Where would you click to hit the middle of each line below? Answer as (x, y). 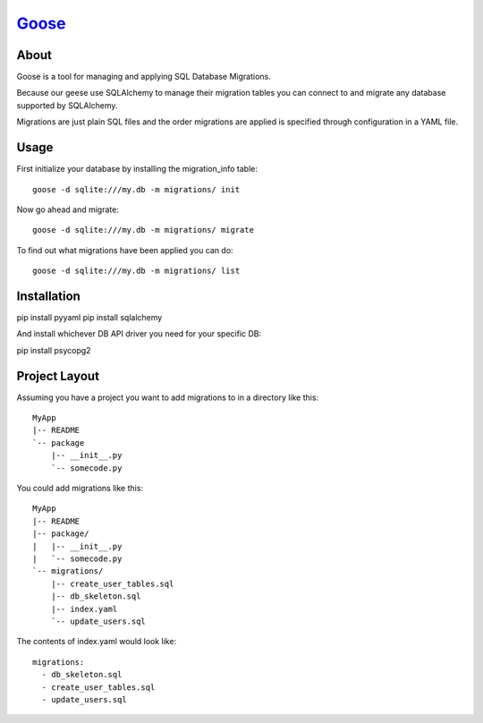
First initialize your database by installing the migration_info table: (137, 169)
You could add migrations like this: (80, 489)
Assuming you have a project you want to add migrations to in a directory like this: (168, 397)
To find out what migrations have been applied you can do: (125, 250)
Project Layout (58, 376)
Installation (48, 296)
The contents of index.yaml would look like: (97, 642)
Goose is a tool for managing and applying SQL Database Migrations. (144, 77)
